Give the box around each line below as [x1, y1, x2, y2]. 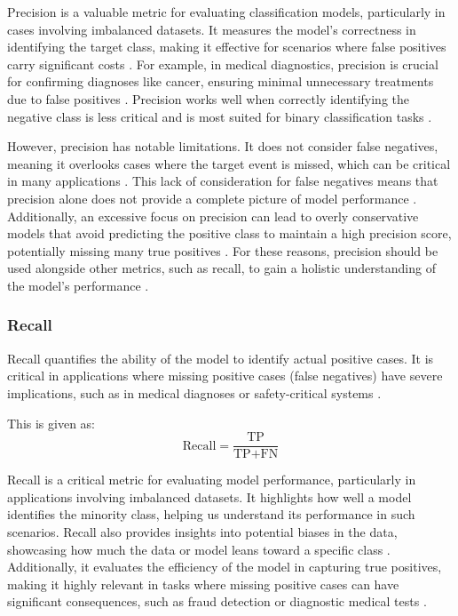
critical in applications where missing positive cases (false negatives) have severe [7, 366, 443, 385]
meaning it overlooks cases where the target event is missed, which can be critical [7, 154, 451, 172]
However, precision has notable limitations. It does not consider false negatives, [7, 137, 438, 156]
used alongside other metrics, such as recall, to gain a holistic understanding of [7, 259, 436, 277]
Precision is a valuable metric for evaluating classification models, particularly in [7, 3, 446, 20]
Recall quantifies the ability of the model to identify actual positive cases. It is [7, 348, 434, 367]
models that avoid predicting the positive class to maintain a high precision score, [7, 224, 452, 243]
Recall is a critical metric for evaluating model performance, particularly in [7, 470, 416, 489]
